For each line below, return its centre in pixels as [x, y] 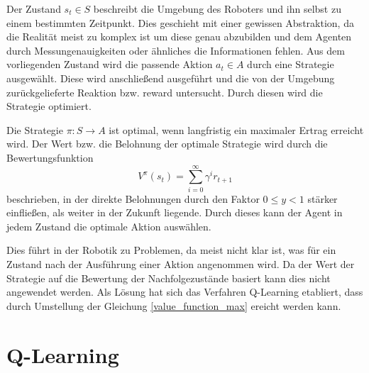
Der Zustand [34, 9]
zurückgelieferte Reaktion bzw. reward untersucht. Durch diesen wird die [165, 92]
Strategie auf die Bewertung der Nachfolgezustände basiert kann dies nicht [169, 278]
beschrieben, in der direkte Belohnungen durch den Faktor [133, 198]
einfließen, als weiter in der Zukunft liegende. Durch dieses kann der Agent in [175, 212]
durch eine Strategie [291, 64]
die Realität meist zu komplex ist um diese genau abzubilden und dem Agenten [179, 37]
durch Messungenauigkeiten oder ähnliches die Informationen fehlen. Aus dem [176, 50]
